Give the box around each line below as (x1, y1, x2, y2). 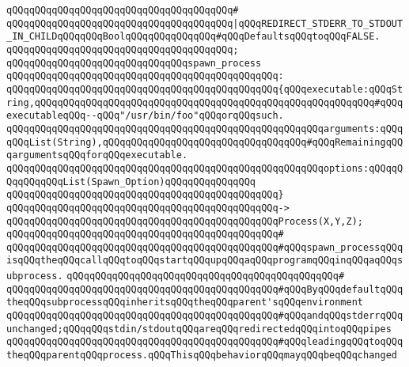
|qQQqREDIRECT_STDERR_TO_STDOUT (233, 17, 403, 29)
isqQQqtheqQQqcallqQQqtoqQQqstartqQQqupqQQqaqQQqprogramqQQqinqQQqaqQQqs (6, 255, 403, 267)
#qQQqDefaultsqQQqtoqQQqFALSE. (215, 31, 381, 43)
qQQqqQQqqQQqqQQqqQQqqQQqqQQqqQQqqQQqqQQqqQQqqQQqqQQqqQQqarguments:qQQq (6, 123, 403, 134)
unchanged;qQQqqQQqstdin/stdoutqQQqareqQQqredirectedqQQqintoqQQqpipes (6, 323, 392, 335)
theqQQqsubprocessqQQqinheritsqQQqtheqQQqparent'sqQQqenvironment (6, 297, 364, 308)
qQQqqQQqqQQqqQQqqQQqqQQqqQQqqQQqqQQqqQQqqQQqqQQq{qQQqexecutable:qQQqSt (6, 83, 403, 95)
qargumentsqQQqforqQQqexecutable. (6, 149, 188, 161)
